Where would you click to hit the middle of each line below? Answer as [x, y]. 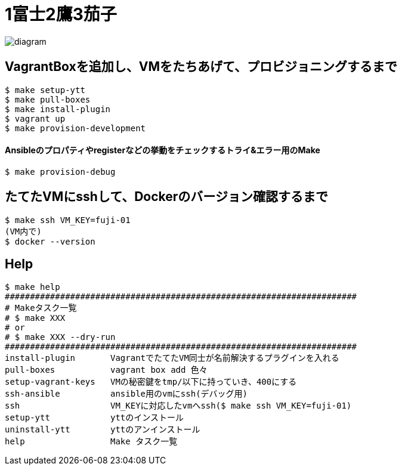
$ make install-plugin [58, 109]
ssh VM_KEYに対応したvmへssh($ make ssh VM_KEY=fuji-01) [178, 405]
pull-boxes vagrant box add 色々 [106, 369]
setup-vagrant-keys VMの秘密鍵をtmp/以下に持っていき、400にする [151, 381]
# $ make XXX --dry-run [60, 337]
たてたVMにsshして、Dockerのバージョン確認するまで [166, 197]
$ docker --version [50, 241]
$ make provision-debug [60, 171]
